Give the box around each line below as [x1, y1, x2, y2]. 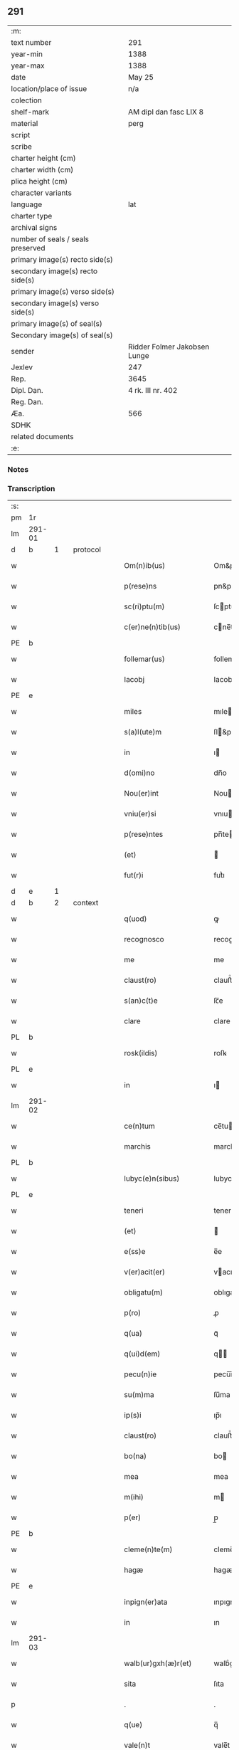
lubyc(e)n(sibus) [124, 1174, 180, 1184]
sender [11, 346, 35, 356]
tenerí [213, 1206, 233, 1216]
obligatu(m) [124, 1287, 164, 1297]
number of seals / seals [11, 234, 90, 244]
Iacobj [124, 675, 145, 685]
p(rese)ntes [124, 829, 164, 839]
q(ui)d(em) [124, 1349, 161, 1359]
